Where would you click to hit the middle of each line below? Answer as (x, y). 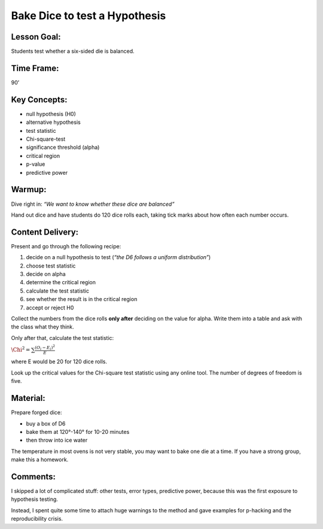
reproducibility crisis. (37, 519)
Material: (28, 398)
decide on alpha (46, 274)
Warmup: (29, 189)
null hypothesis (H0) (51, 114)
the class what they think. (42, 327)
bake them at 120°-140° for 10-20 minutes (78, 431)
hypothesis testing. (34, 499)
